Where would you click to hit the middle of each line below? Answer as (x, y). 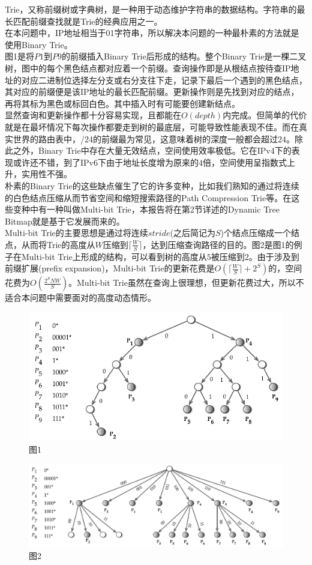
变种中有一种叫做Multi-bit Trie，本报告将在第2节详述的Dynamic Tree (146, 209)
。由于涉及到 (274, 256)
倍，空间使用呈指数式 (244, 162)
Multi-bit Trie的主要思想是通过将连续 (76, 233)
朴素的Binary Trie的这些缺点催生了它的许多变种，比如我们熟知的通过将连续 (152, 185)
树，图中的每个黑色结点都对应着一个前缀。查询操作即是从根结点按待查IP (148, 68)
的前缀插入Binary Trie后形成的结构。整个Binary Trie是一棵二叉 (184, 56)
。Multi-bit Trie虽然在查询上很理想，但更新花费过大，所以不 (186, 282)
